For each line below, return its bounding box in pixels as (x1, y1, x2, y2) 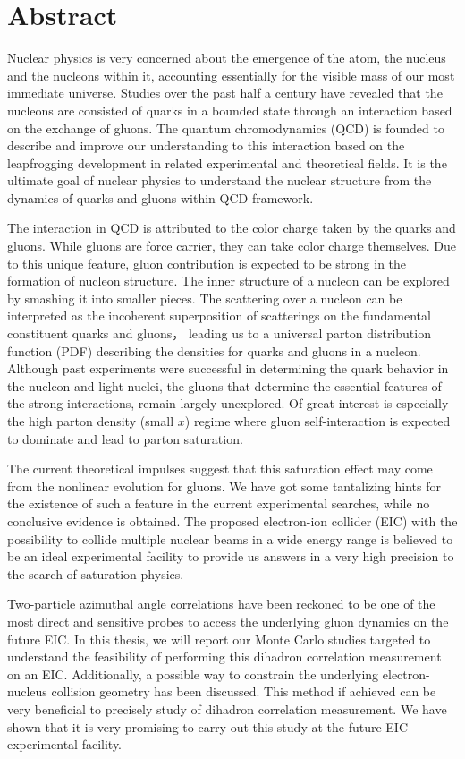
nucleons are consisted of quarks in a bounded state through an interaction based (7, 100, 452, 119)
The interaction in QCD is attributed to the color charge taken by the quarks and (7, 218, 456, 237)
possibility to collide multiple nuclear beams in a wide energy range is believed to (7, 529, 453, 548)
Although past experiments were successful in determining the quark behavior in (7, 359, 449, 378)
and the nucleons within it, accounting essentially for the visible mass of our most (7, 65, 455, 84)
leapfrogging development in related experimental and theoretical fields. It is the (7, 153, 447, 172)
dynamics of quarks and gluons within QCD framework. (7, 188, 314, 207)
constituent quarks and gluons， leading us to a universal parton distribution (7, 324, 431, 343)
